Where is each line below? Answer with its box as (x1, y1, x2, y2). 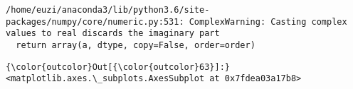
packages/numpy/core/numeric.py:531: (6, 16, 184, 27)
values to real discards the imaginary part (6, 28, 220, 39)
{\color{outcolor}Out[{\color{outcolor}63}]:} (6, 61, 230, 72)
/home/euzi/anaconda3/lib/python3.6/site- (6, 5, 210, 15)
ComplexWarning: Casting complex (189, 16, 347, 27)
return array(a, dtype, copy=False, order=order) (16, 40, 255, 50)
